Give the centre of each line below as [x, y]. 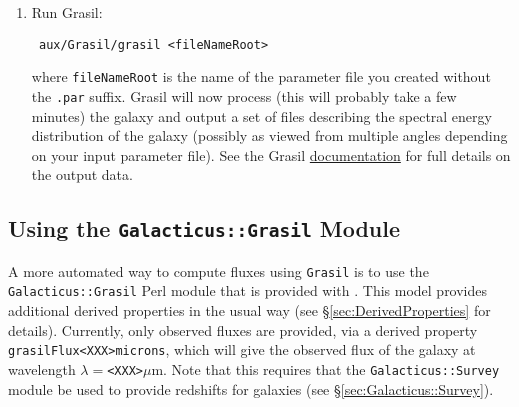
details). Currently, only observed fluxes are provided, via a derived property [243, 329]
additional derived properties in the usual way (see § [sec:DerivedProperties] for [249, 310]
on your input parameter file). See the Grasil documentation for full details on [271, 154]
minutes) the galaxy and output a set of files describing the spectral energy [261, 115]
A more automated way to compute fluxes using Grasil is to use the [218, 270]
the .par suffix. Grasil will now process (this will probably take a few [244, 95]
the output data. [82, 174]
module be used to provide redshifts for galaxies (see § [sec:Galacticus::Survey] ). [251, 388]
